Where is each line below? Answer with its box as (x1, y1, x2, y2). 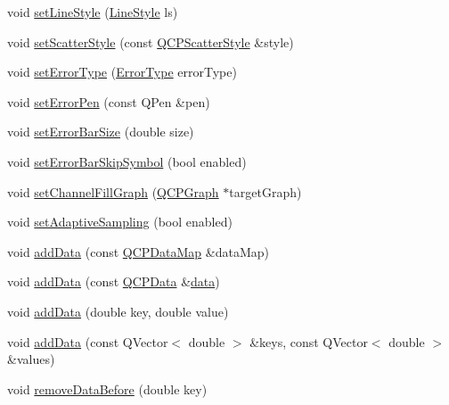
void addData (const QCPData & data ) (7, 272, 220, 291)
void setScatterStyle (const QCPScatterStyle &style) (7, 32, 294, 51)
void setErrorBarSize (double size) (7, 122, 194, 141)
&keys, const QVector (249, 332, 368, 351)
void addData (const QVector (7, 332, 168, 351)
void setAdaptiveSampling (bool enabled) (7, 212, 233, 231)
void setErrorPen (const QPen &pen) (7, 92, 210, 111)
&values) (7, 350, 55, 368)
